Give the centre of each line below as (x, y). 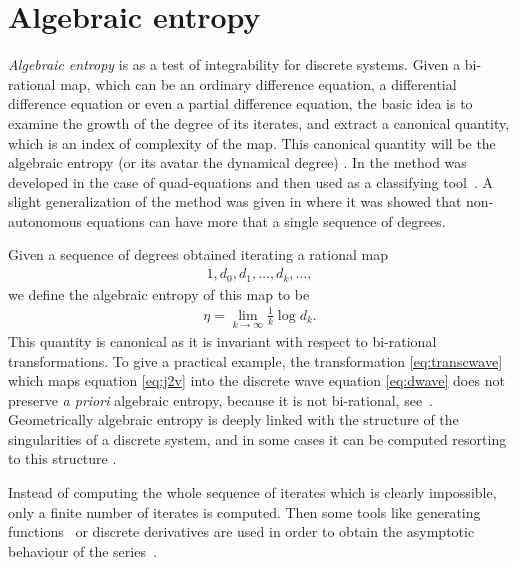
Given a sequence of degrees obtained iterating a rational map (198, 254)
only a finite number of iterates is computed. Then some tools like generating (244, 511)
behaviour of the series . (82, 550)
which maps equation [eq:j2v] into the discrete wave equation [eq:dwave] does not (256, 380)
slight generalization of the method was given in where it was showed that (235, 201)
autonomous (45, 220)
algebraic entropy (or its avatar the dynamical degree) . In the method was (237, 162)
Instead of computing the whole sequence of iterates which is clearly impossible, (252, 492)
